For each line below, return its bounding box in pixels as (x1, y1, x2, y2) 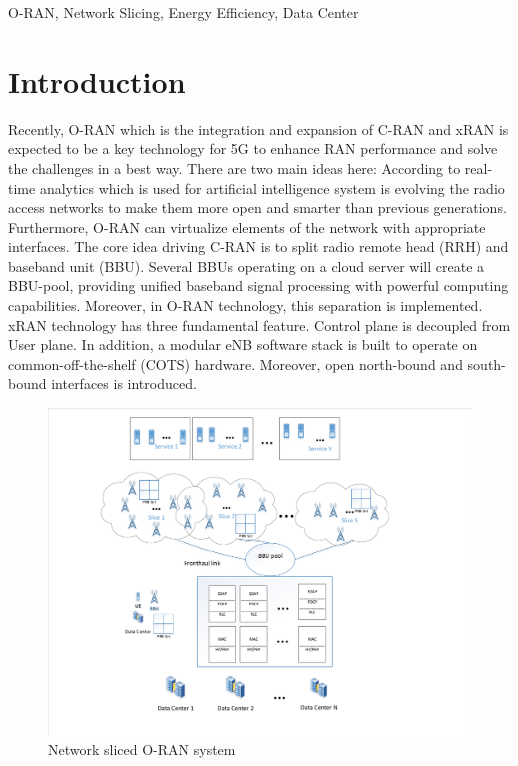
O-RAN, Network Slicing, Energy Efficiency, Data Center (8, 2, 359, 22)
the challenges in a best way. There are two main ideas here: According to (8, 157, 461, 178)
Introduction (8, 60, 186, 101)
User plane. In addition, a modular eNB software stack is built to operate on (8, 334, 478, 355)
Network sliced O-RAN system (48, 739, 236, 760)
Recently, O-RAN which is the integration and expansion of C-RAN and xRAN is (8, 118, 509, 139)
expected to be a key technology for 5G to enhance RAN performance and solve (8, 138, 498, 159)
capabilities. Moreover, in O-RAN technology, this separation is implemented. (8, 295, 483, 316)
